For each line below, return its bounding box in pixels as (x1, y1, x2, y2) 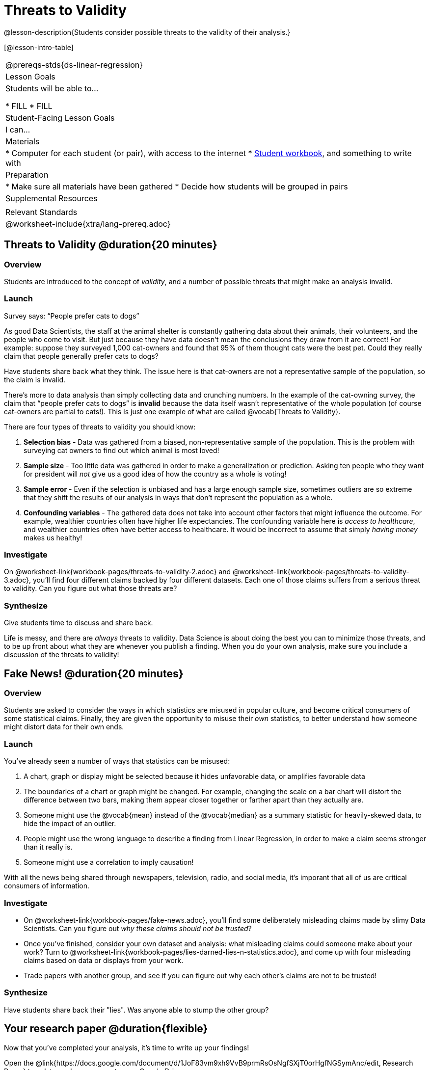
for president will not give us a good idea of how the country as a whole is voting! (24, 469, 287, 478)
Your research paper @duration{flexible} (4, 1022, 208, 1035)
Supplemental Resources (5, 193, 98, 203)
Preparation (5, 169, 49, 180)
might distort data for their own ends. (4, 722, 124, 731)
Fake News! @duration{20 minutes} (4, 667, 184, 680)
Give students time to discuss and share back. (4, 618, 153, 627)
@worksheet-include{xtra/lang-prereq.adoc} (5, 218, 171, 229)
